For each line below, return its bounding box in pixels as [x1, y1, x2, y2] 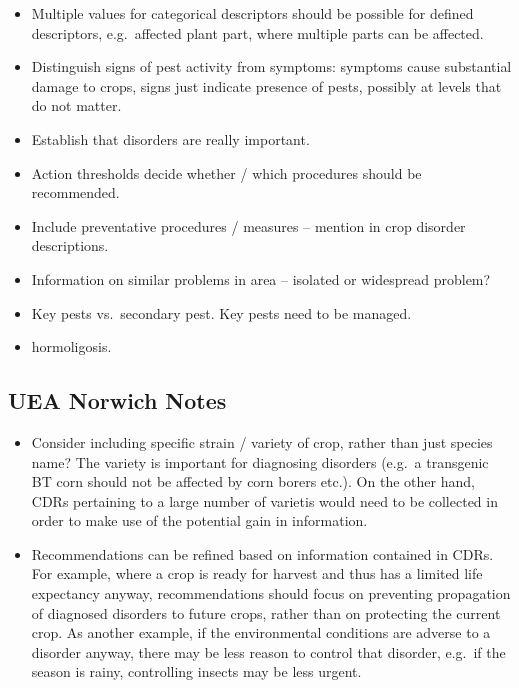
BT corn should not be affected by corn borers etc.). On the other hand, [31, 471, 475, 492]
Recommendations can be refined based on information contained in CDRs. [31, 543, 494, 564]
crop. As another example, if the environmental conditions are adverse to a [31, 622, 491, 643]
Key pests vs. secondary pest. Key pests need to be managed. [31, 302, 412, 323]
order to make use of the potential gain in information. [31, 510, 368, 531]
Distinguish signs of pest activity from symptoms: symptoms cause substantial [31, 56, 512, 77]
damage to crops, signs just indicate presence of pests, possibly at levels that [31, 75, 502, 96]
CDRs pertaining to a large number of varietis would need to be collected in [31, 490, 498, 511]
